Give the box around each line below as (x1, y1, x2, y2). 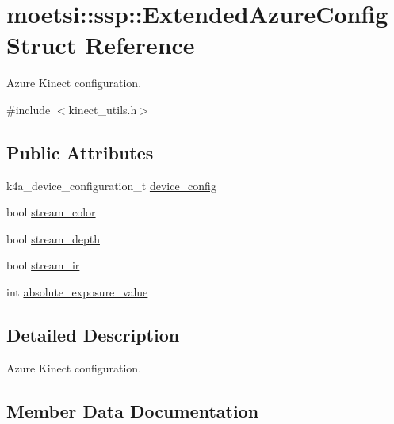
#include (6, 101, 51, 117)
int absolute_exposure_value (6, 284, 148, 300)
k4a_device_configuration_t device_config (6, 177, 216, 193)
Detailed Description (6, 323, 180, 347)
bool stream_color (6, 204, 96, 220)
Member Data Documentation (6, 398, 259, 422)
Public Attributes (6, 139, 154, 164)
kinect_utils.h (68, 101, 137, 117)
